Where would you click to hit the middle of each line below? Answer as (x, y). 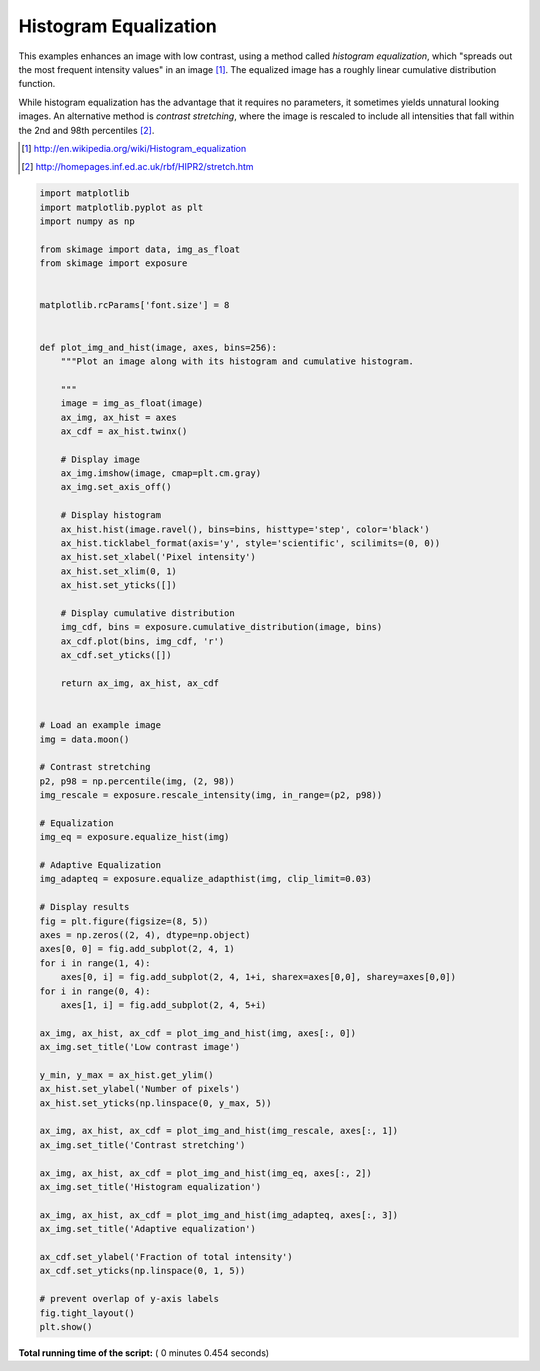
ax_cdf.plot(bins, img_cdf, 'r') (142, 641)
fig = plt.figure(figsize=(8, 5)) (124, 921)
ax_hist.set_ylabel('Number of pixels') (139, 1089)
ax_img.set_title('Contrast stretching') (142, 1144)
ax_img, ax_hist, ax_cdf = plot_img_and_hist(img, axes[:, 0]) (198, 1033)
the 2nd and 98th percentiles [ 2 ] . (86, 130)
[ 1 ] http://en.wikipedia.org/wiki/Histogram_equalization (134, 148)
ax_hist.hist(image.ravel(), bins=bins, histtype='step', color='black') (245, 529)
